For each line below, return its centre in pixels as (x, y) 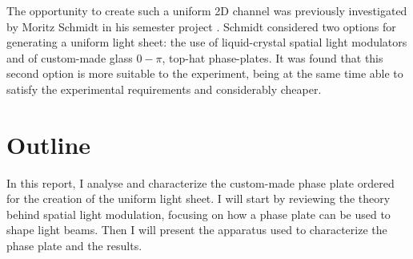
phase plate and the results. (74, 246)
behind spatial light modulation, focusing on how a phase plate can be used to (198, 214)
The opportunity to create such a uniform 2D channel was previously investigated (207, 10)
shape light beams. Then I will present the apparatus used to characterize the (197, 230)
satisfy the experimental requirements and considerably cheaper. (164, 89)
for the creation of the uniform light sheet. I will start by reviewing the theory (198, 198)
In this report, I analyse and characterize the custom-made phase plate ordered (200, 182)
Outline (49, 144)
